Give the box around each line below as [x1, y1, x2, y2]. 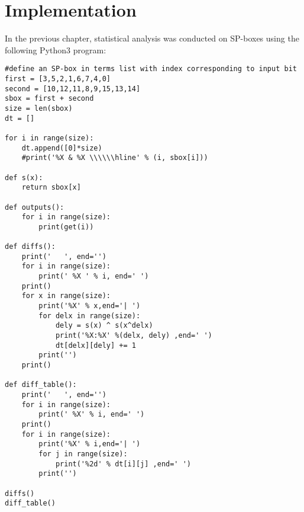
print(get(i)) [38, 222, 94, 231]
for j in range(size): [38, 449, 128, 458]
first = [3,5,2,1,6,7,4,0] [5, 74, 111, 83]
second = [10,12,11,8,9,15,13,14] [5, 84, 141, 93]
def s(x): [5, 173, 43, 182]
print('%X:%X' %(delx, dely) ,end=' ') [55, 331, 212, 340]
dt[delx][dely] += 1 [55, 341, 136, 350]
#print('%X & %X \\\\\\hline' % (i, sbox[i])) [21, 153, 208, 162]
